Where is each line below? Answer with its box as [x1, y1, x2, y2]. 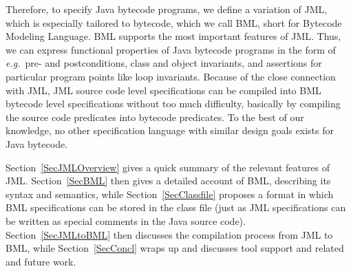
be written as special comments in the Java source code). [6, 213, 246, 228]
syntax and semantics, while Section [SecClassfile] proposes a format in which [6, 186, 334, 201]
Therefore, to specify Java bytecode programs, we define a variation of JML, [6, 2, 328, 16]
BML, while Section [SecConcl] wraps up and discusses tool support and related [6, 241, 344, 255]
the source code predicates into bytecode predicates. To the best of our [6, 109, 304, 124]
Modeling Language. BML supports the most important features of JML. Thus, [6, 29, 341, 43]
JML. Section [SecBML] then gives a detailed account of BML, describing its [6, 173, 331, 188]
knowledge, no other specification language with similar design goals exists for [6, 123, 334, 138]
